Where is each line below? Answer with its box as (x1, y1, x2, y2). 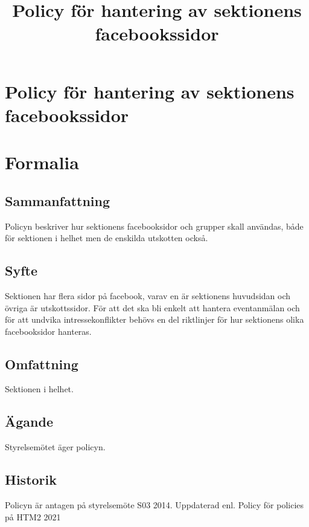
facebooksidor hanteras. (5, 325, 92, 337)
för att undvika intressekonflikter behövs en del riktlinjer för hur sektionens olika (5, 313, 304, 326)
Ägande (5, 412, 53, 431)
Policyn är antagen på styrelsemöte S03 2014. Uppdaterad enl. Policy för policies (5, 499, 304, 511)
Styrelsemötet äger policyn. (5, 441, 106, 453)
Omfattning (5, 354, 78, 373)
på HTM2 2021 (5, 510, 61, 523)
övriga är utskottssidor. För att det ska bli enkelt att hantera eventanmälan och (5, 301, 300, 314)
